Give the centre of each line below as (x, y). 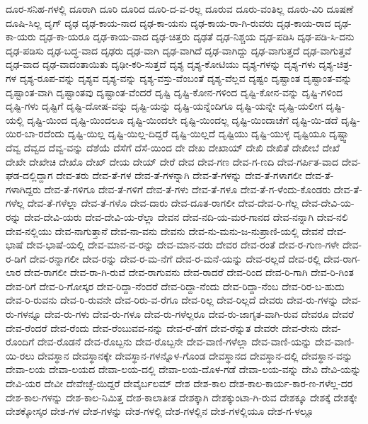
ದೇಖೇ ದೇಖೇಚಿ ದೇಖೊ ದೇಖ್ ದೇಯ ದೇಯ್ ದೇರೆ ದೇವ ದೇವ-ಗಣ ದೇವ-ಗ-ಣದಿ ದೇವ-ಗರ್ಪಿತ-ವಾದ (172, 161)
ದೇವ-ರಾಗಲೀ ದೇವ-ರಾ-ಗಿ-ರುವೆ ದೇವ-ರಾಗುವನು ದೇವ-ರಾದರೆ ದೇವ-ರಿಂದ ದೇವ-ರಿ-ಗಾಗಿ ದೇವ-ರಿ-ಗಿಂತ (189, 272)
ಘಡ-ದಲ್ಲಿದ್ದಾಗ (29, 175)
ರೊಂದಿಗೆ (20, 342)
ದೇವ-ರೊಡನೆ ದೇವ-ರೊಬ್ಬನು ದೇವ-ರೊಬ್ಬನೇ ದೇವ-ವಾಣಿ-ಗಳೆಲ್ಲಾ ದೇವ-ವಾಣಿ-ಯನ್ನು (174, 342)
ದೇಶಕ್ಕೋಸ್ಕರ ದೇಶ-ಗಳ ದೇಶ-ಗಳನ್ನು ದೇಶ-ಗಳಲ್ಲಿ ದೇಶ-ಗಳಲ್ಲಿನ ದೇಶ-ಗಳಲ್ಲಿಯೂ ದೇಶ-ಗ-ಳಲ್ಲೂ (160, 411)
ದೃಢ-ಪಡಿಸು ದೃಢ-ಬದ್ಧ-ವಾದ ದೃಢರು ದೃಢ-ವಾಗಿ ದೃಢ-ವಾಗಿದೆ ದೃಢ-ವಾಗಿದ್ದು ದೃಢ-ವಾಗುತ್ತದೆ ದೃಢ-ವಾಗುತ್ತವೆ (179, 50)
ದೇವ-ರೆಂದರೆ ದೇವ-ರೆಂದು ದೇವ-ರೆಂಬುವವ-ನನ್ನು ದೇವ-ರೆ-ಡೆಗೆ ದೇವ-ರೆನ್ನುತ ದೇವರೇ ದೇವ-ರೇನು (162, 327)
